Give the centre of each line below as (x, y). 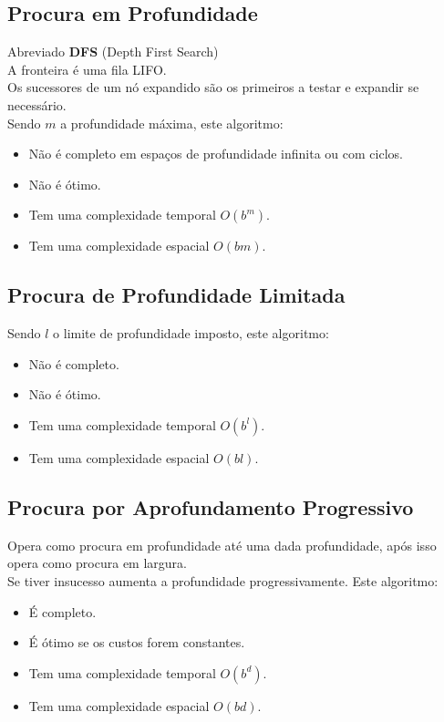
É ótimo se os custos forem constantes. (137, 642)
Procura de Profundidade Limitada (176, 295)
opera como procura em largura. (97, 563)
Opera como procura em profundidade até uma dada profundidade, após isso (222, 545)
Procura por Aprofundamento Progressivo (211, 506)
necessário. (37, 104)
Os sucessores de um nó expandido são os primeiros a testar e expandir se (213, 87)
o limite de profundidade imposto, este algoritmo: (191, 333)
